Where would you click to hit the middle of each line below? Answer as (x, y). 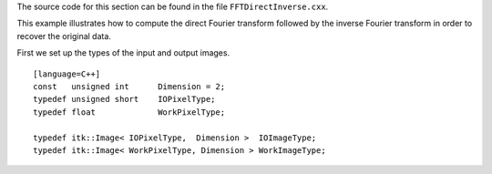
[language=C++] (67, 74)
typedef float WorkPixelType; (129, 112)
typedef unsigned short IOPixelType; (124, 99)
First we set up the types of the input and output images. (123, 53)
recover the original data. (64, 36)
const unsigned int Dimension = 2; (129, 86)
